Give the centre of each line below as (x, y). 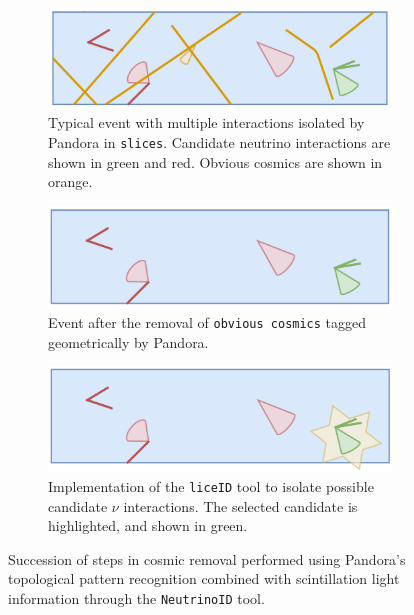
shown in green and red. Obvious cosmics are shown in (215, 161)
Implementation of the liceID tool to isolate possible (211, 485)
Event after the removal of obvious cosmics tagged (207, 322)
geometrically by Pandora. (128, 341)
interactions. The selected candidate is (240, 505)
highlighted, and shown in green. (148, 525)
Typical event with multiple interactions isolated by (206, 122)
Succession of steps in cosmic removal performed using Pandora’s (207, 558)
